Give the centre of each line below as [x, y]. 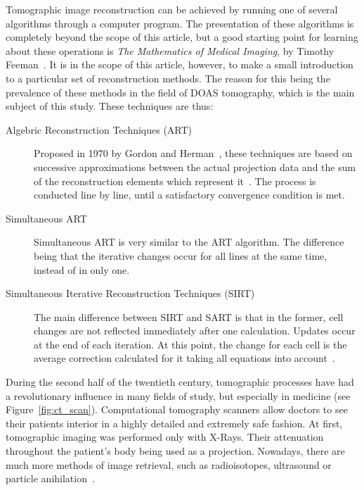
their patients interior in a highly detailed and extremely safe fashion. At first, [174, 423]
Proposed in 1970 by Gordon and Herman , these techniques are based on [193, 153]
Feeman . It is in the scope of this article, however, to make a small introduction [180, 64]
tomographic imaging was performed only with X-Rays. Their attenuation [165, 437]
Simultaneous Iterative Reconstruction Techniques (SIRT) [130, 293]
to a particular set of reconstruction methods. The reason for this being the [168, 78]
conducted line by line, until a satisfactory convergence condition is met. [189, 195]
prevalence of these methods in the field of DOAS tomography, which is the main [180, 92]
